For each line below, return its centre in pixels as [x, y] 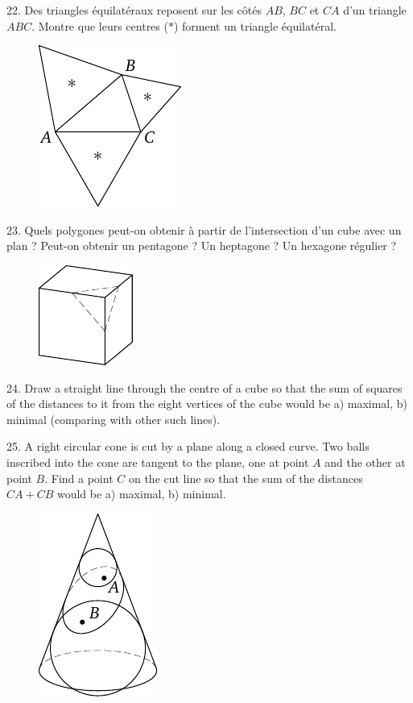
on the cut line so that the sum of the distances [246, 478]
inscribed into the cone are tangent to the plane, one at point [158, 462]
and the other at [365, 462]
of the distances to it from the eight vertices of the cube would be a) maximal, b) [207, 403]
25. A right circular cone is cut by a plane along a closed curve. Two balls [188, 446]
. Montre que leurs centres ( [100, 25]
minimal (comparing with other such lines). [114, 419]
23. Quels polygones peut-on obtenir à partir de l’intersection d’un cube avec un [204, 229]
